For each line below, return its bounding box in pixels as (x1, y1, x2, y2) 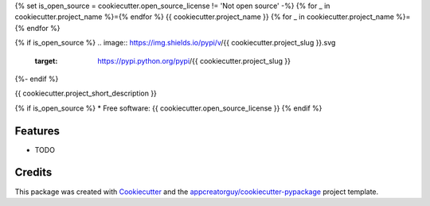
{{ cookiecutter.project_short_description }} (14, 88, 157, 99)
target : (34, 56, 58, 65)
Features (14, 124, 60, 138)
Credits (14, 165, 53, 179)
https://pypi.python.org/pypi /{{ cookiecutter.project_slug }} (97, 56, 291, 65)
